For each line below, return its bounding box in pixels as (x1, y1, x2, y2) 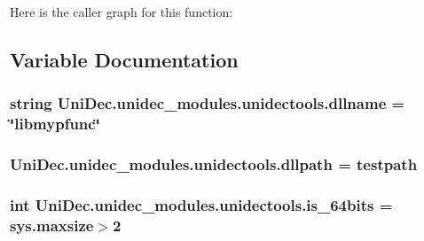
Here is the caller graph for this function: (10, 3, 233, 20)
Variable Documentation (10, 45, 239, 73)
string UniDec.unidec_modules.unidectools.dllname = (10, 92, 405, 114)
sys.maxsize (10, 214, 94, 236)
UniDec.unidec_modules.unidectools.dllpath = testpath (10, 153, 418, 175)
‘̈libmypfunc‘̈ (10, 113, 100, 135)
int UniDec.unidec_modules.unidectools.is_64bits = (10, 193, 393, 215)
